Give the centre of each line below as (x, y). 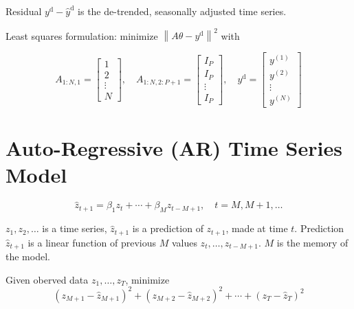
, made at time (257, 228)
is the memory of (312, 242)
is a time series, (75, 228)
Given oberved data (47, 279)
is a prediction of (168, 228)
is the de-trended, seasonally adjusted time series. (182, 11)
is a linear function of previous (92, 242)
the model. (28, 256)
